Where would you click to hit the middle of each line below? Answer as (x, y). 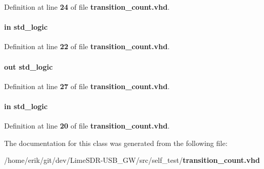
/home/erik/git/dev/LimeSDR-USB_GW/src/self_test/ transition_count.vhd (132, 160)
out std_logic (29, 66)
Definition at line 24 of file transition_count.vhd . (87, 7)
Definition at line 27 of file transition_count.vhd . (87, 86)
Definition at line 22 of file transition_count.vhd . (87, 46)
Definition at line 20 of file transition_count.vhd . (87, 126)
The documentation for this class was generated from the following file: (116, 143)
